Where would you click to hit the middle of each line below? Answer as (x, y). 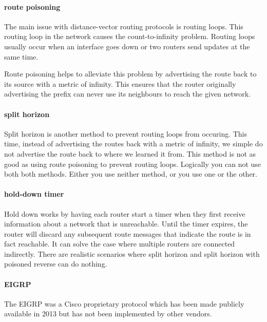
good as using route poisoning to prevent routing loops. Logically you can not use (133, 164)
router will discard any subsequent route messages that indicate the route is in (128, 233)
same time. (21, 56)
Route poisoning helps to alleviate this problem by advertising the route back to (130, 74)
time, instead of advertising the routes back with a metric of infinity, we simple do (133, 144)
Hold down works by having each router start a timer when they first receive (125, 213)
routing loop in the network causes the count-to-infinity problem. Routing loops (130, 36)
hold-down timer (34, 194)
